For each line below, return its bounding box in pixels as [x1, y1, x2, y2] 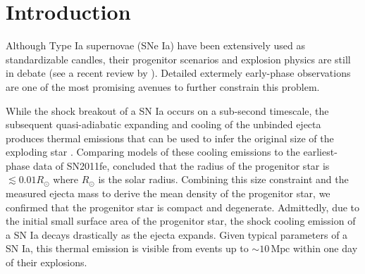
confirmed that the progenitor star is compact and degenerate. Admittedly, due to [6, 199, 360, 214]
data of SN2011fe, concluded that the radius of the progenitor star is [32, 158, 330, 173]
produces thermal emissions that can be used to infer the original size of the [6, 130, 334, 145]
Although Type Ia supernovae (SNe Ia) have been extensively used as [6, 38, 305, 53]
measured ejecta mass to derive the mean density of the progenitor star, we [6, 186, 330, 201]
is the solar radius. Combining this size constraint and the [98, 172, 349, 187]
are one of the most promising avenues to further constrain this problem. [6, 79, 320, 94]
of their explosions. [6, 255, 87, 270]
